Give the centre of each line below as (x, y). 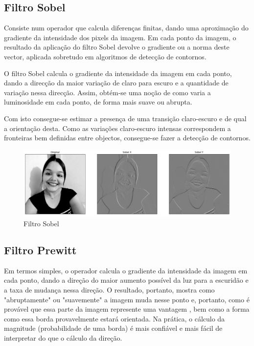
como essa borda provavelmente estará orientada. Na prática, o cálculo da (115, 318)
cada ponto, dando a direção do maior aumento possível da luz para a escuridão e (126, 280)
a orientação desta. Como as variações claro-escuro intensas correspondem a (117, 128)
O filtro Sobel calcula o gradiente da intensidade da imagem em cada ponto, (118, 73)
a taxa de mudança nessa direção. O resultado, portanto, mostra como (109, 289)
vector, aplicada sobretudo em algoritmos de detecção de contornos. (105, 56)
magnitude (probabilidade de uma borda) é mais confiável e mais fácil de (113, 328)
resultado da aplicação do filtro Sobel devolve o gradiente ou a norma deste (117, 47)
